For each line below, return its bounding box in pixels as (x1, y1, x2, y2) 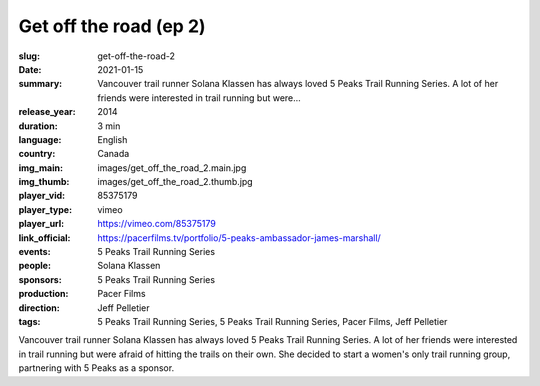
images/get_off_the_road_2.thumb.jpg (97, 176, 254, 188)
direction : (18, 301, 60, 314)
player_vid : (18, 190, 65, 202)
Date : (18, 63, 42, 75)
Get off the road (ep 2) (18, 15, 206, 37)
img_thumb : (18, 176, 70, 188)
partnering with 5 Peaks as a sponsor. (18, 362, 175, 374)
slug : (18, 50, 40, 62)
